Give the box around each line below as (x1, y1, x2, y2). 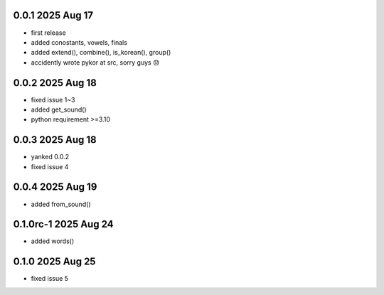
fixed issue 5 (31, 274, 69, 283)
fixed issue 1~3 (31, 95, 75, 104)
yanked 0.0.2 (31, 153, 70, 161)
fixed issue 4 (31, 162, 69, 171)
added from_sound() (31, 200, 92, 208)
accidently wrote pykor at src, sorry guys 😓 (31, 58, 160, 67)
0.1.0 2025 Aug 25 (13, 256, 96, 268)
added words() (31, 237, 75, 245)
